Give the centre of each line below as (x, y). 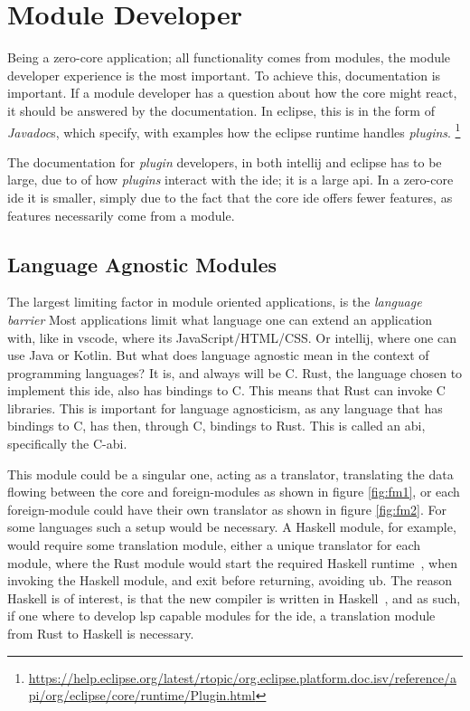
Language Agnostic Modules (142, 264)
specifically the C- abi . (67, 444)
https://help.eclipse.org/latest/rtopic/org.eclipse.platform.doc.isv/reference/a (242, 677)
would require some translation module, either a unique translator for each (214, 545)
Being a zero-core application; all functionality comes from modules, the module (229, 57)
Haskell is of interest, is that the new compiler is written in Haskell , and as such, (234, 597)
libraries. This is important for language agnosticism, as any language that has (225, 408)
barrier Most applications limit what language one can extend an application (220, 319)
